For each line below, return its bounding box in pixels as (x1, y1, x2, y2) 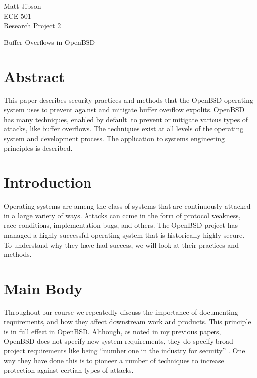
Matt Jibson (4, 1, 41, 11)
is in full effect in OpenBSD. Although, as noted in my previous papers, (4, 326, 221, 336)
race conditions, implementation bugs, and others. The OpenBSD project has (4, 220, 238, 230)
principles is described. (4, 143, 73, 153)
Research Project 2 (4, 20, 61, 31)
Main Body (4, 278, 83, 298)
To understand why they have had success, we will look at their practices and (4, 239, 239, 250)
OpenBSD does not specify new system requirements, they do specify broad (4, 336, 233, 346)
